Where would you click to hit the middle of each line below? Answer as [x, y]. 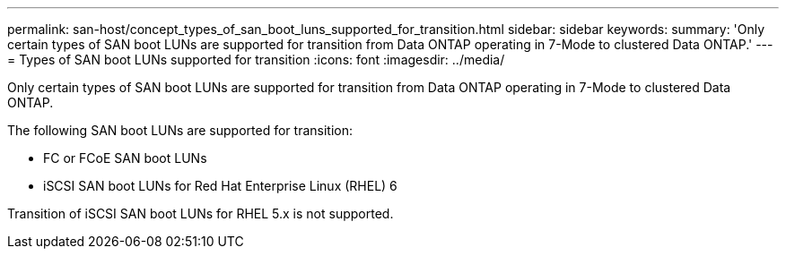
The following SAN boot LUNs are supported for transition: [180, 130]
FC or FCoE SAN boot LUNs [125, 158]
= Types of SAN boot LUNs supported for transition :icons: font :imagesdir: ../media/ [256, 60]
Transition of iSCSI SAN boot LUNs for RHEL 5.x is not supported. [201, 213]
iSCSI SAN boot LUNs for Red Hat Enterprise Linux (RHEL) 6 [220, 186]
